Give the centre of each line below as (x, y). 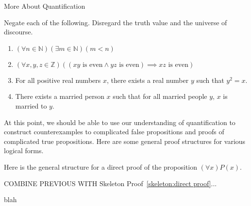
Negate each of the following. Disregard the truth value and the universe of (116, 22)
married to (31, 105)
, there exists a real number (148, 80)
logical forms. (24, 151)
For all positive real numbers (58, 80)
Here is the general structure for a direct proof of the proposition (101, 166)
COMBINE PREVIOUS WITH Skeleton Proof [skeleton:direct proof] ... (110, 183)
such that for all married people (160, 96)
